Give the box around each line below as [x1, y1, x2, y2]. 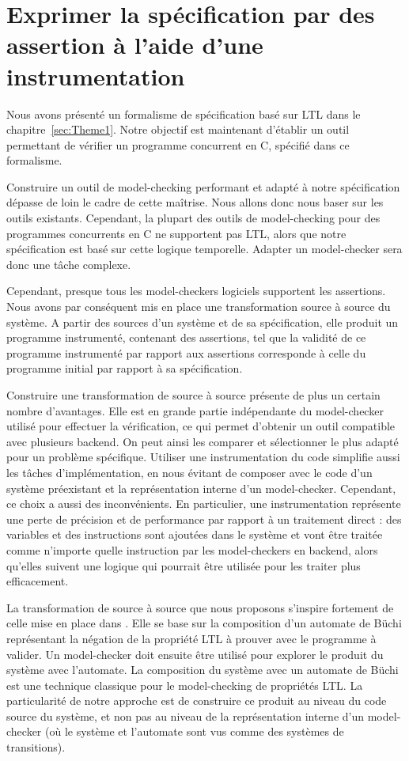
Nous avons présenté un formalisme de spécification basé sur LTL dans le [6, 105, 361, 122]
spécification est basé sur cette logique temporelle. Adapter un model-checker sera [6, 240, 403, 257]
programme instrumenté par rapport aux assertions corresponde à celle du [6, 344, 366, 361]
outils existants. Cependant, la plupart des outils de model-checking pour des [6, 210, 381, 226]
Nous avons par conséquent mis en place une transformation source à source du [6, 298, 391, 315]
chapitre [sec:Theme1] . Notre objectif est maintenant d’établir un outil [6, 121, 350, 138]
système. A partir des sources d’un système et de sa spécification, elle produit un [6, 313, 399, 330]
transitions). [6, 739, 66, 755]
